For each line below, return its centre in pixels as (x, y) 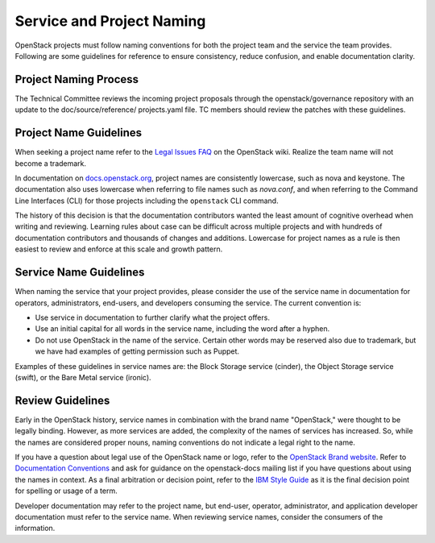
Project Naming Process (77, 79)
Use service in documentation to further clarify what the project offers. (152, 317)
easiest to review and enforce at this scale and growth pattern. (119, 249)
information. (35, 528)
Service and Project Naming (110, 21)
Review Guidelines (62, 400)
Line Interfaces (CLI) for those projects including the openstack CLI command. (147, 201)
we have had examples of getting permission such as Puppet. (137, 351)
